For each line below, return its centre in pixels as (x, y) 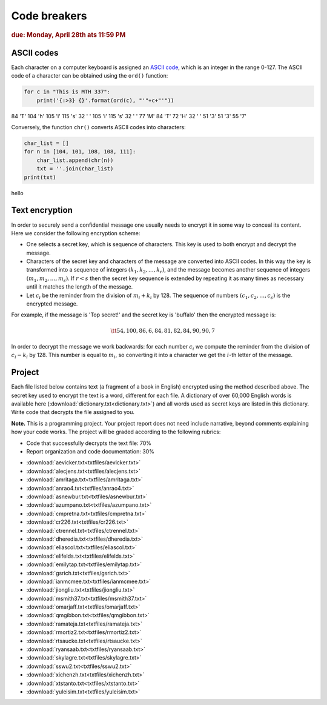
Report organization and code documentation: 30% (90, 452)
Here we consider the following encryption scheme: (76, 233)
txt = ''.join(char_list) (75, 169)
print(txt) (40, 177)
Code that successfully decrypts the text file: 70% (89, 443)
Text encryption (42, 210)
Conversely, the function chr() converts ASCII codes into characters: (98, 127)
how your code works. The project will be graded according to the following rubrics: (116, 432)
